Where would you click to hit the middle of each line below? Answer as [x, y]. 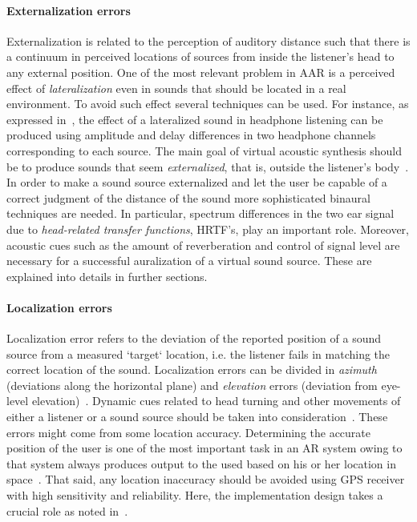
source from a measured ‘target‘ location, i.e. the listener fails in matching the [198, 353]
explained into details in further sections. [107, 276]
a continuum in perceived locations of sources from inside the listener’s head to [200, 56]
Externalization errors [69, 10]
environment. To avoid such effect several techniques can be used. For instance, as [208, 104]
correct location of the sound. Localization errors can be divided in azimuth [192, 369]
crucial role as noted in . [67, 510]
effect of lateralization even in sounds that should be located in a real [176, 88]
